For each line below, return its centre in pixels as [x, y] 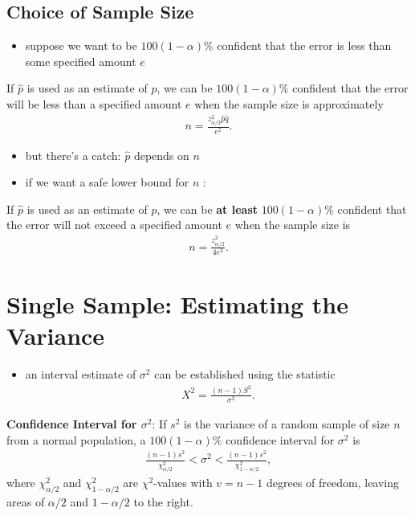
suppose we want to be [81, 45]
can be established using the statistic [245, 374]
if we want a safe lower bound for [107, 182]
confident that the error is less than [304, 45]
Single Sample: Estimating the [177, 304]
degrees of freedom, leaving [333, 483]
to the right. [163, 501]
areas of [26, 501]
